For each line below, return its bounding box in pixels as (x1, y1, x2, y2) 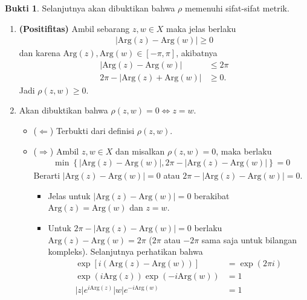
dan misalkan (115, 144, 165, 157)
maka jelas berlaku (166, 22, 236, 34)
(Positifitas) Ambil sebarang (19, 22, 130, 34)
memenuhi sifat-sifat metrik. (184, 2, 289, 14)
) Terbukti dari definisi (50, 124, 135, 137)
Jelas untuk (48, 189, 91, 202)
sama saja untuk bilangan (201, 233, 297, 246)
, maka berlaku (216, 144, 272, 157)
